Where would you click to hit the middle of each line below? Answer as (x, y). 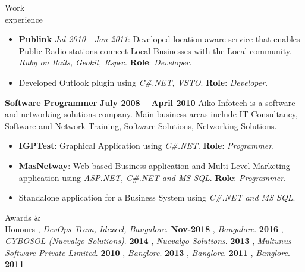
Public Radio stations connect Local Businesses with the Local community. (155, 50)
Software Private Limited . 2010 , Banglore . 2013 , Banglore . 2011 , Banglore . (147, 252)
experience (24, 19)
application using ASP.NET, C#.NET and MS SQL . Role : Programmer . (152, 177)
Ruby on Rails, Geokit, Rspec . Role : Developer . (105, 62)
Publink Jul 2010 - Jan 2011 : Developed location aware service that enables (159, 39)
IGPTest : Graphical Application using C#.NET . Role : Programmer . (147, 146)
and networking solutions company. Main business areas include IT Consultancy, (151, 114)
